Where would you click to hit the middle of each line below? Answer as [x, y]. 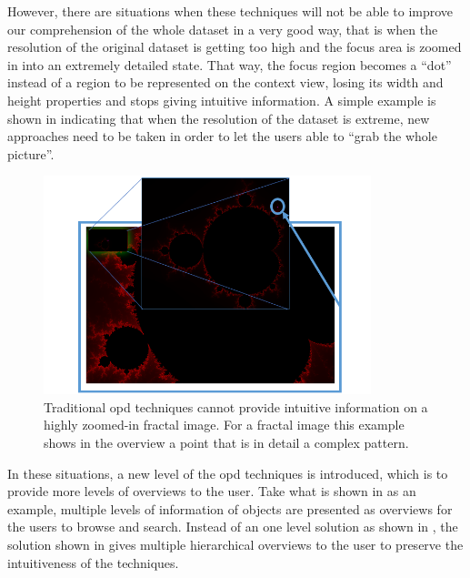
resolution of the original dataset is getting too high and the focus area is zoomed [235, 47]
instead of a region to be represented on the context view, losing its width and [225, 82]
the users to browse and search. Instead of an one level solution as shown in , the [233, 527]
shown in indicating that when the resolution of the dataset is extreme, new [219, 118]
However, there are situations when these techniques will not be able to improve [230, 11]
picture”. [31, 153]
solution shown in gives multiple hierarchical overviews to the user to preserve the [235, 544]
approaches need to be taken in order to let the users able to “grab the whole [222, 136]
